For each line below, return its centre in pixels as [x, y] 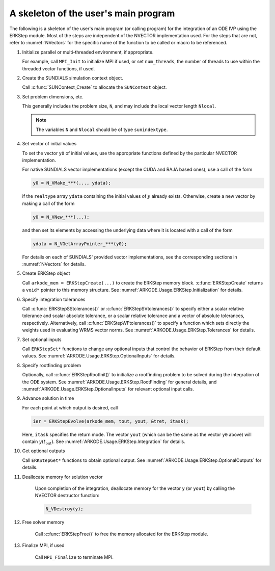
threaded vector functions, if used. [59, 68]
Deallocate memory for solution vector [62, 477]
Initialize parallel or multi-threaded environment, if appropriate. [88, 52]
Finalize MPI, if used [43, 546]
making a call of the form [48, 203]
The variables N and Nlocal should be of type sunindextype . [102, 129]
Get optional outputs [44, 451]
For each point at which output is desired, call [70, 407]
